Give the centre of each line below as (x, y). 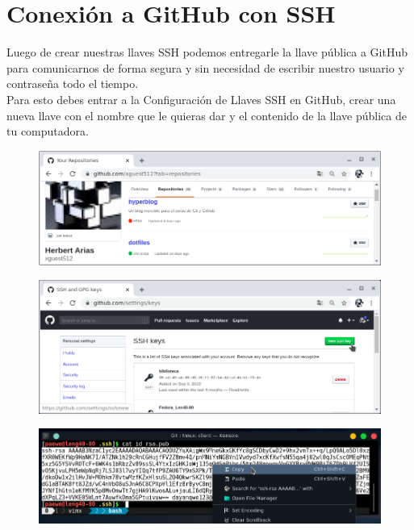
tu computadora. (48, 131)
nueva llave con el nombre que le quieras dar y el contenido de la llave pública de (207, 115)
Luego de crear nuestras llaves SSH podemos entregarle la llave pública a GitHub (207, 52)
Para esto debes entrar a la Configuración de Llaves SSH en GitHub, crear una (201, 99)
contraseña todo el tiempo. (73, 83)
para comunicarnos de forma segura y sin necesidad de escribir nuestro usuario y (205, 67)
